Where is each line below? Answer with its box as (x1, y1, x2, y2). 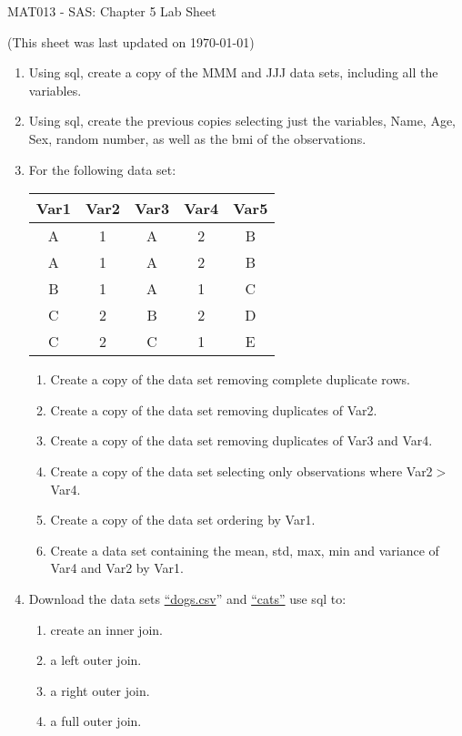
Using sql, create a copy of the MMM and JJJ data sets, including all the (28, 63, 438, 82)
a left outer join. (50, 650, 142, 670)
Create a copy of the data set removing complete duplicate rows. (50, 370, 410, 389)
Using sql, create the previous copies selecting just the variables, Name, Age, (28, 111, 457, 130)
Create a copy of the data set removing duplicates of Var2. (50, 400, 377, 419)
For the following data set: (28, 159, 176, 179)
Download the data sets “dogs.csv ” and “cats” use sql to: (28, 588, 346, 608)
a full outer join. (50, 711, 142, 731)
